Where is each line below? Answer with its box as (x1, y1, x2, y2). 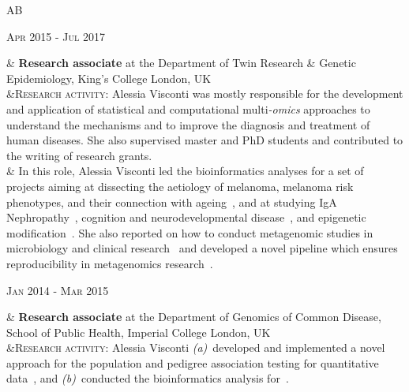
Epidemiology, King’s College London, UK (6, 69, 212, 86)
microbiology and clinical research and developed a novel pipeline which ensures (6, 240, 398, 256)
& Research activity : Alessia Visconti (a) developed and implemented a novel (6, 339, 385, 356)
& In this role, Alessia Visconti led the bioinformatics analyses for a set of (6, 162, 364, 179)
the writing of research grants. (6, 147, 152, 163)
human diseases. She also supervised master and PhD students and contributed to (6, 132, 403, 148)
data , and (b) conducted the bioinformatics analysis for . (6, 370, 289, 386)
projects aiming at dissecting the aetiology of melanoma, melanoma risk (6, 177, 354, 194)
